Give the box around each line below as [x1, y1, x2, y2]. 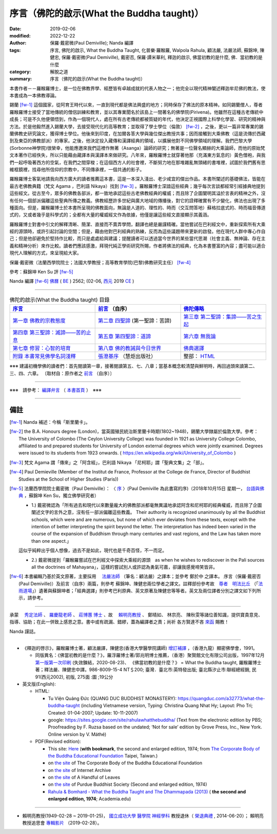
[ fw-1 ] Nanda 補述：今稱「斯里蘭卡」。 [9, 419, 91, 425]
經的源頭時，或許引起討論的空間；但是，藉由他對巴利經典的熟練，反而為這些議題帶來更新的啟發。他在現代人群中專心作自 [9, 228, 266, 234]
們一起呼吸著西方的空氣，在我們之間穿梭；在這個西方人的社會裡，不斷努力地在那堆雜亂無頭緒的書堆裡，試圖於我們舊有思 [9, 159, 266, 165]
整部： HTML [183, 353, 215, 360]
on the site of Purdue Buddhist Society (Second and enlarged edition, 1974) [48, 781, 207, 787]
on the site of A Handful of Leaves [48, 775, 121, 781]
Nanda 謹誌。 [9, 628, 38, 634]
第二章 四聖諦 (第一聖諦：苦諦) [98, 317, 172, 324]
